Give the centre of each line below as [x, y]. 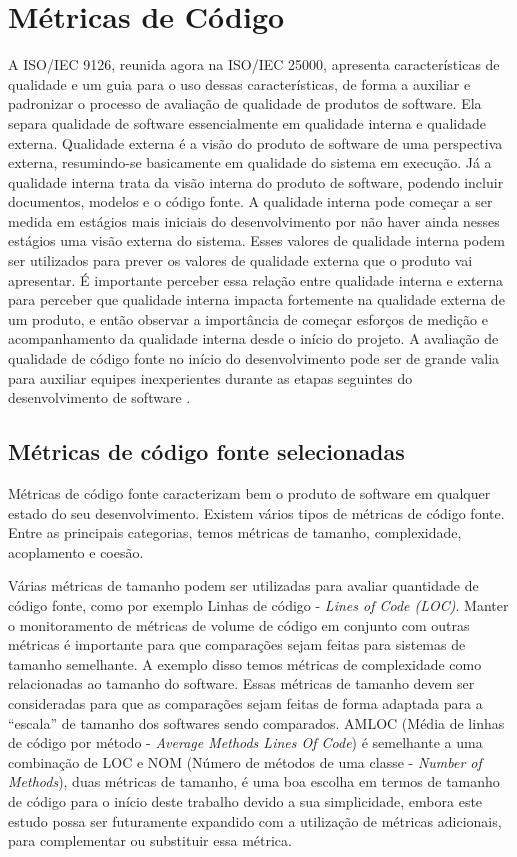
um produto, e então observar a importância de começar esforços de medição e [248, 318]
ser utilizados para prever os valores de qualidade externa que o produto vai [240, 260]
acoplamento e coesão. [76, 551]
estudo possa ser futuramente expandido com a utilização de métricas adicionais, [255, 820]
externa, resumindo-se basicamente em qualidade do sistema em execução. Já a [250, 162]
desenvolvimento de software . [99, 397]
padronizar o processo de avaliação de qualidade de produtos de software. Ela [245, 103]
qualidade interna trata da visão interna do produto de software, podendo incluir [256, 181]
